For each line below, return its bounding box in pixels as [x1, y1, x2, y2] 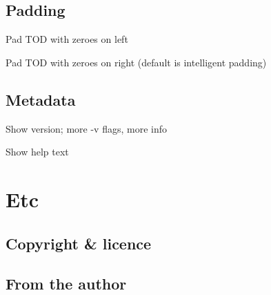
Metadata [6, 88, 76, 110]
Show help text [6, 144, 69, 159]
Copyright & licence [6, 232, 152, 254]
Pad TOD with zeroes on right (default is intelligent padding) [6, 55, 267, 69]
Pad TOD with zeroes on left [6, 32, 128, 46]
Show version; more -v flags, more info [6, 121, 167, 135]
